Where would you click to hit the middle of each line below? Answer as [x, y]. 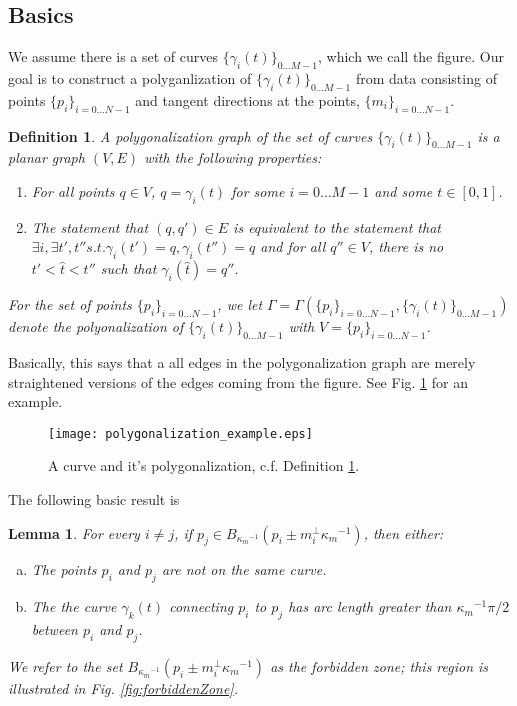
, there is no [406, 246]
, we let [240, 304]
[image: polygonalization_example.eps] [180, 433]
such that [128, 268]
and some [403, 190]
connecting [201, 606]
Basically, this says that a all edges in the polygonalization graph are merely [242, 361]
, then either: [403, 532]
